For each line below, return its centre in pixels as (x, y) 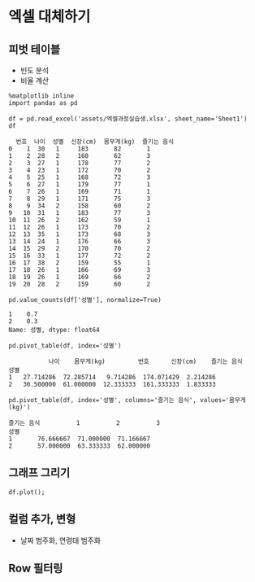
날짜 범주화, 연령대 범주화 (61, 540)
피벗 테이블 (35, 49)
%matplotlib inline (41, 96)
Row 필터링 (36, 569)
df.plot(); (27, 492)
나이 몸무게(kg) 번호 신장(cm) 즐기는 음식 (145, 361)
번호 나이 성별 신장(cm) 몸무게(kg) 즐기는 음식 (95, 142)
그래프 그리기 (39, 473)
